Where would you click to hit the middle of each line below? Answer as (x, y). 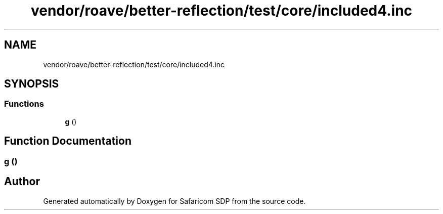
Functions (24, 104)
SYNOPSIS (32, 84)
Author (22, 182)
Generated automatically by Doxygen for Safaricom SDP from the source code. (174, 201)
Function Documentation (68, 141)
